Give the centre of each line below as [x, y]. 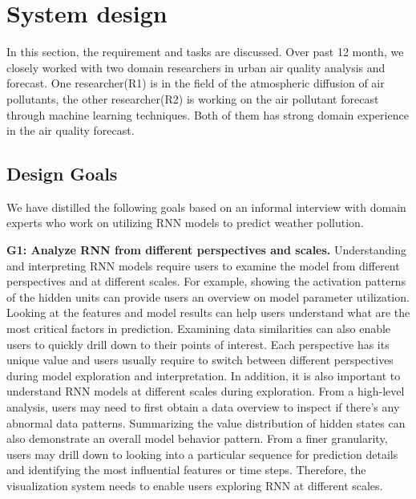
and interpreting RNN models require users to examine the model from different [203, 265]
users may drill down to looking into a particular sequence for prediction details [202, 454]
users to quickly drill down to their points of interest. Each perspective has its [198, 344]
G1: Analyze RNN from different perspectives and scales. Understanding [206, 250]
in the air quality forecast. [71, 130]
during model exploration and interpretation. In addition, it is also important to [204, 375]
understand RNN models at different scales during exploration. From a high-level [206, 391]
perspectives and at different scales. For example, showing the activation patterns [206, 281]
